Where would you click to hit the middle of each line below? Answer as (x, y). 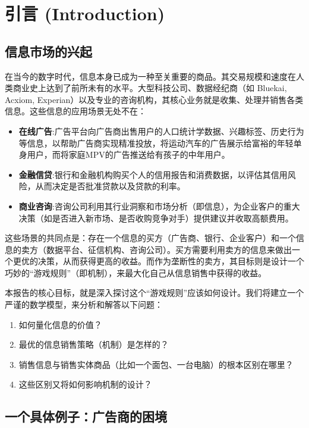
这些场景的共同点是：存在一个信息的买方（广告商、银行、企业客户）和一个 (150, 238)
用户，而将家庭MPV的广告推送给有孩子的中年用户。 (128, 154)
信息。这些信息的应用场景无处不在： (75, 111)
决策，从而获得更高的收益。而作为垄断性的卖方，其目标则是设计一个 (171, 261)
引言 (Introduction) (85, 13)
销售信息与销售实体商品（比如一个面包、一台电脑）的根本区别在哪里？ (156, 364)
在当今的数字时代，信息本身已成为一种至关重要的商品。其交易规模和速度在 (150, 76)
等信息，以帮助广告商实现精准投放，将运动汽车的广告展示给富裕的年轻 (156, 143)
